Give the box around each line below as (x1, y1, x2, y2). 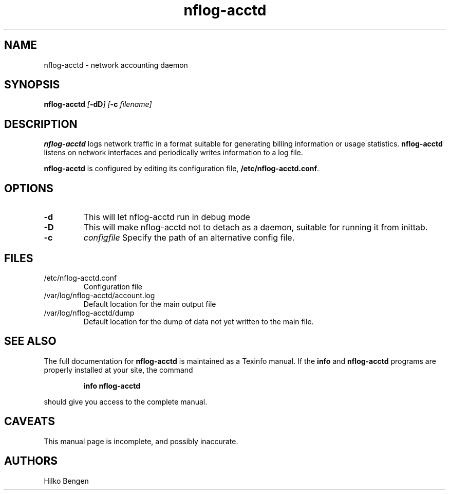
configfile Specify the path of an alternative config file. (83, 232, 295, 243)
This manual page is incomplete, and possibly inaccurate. (44, 436, 238, 446)
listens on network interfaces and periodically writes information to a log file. (44, 148, 303, 157)
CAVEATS (4, 415, 55, 428)
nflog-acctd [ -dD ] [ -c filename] (44, 100, 152, 109)
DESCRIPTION (4, 117, 78, 131)
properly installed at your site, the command (44, 365, 193, 374)
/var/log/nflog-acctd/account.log (44, 290, 155, 300)
